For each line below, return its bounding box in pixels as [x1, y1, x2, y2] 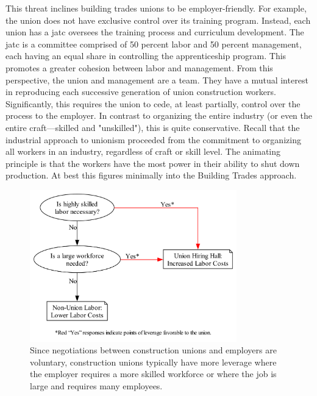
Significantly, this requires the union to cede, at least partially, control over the [5, 97, 301, 110]
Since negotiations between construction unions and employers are [30, 344, 277, 356]
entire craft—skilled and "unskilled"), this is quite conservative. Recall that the [5, 121, 300, 133]
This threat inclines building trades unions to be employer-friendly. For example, [5, 2, 307, 14]
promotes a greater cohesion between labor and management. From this [5, 61, 273, 74]
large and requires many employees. [30, 380, 163, 392]
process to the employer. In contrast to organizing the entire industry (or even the [5, 109, 313, 122]
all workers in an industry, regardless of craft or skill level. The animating [5, 145, 281, 158]
